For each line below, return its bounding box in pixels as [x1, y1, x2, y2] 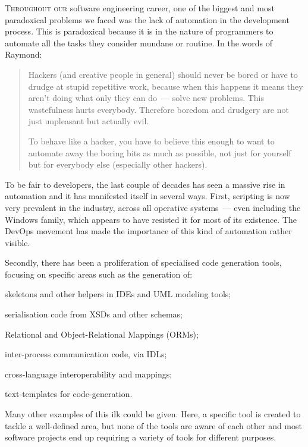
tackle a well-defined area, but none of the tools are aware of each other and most [5, 419, 302, 432]
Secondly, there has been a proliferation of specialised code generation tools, [5, 256, 282, 269]
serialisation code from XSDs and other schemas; [5, 308, 183, 320]
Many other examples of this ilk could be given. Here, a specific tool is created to [5, 408, 301, 420]
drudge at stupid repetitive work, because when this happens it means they [28, 80, 303, 92]
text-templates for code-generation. [5, 388, 133, 400]
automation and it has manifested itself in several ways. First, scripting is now [5, 190, 290, 202]
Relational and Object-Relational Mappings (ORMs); [5, 328, 199, 340]
